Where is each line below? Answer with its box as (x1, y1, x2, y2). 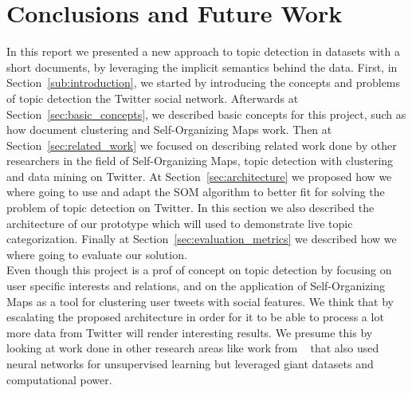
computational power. (6, 371, 112, 387)
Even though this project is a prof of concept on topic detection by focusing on (6, 261, 392, 278)
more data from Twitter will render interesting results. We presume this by (6, 324, 373, 340)
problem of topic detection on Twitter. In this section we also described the (6, 199, 375, 216)
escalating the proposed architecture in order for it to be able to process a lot (6, 309, 384, 325)
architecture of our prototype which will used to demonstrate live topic (6, 214, 353, 231)
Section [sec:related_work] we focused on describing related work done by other (6, 136, 397, 153)
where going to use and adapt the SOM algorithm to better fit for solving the (6, 183, 385, 200)
